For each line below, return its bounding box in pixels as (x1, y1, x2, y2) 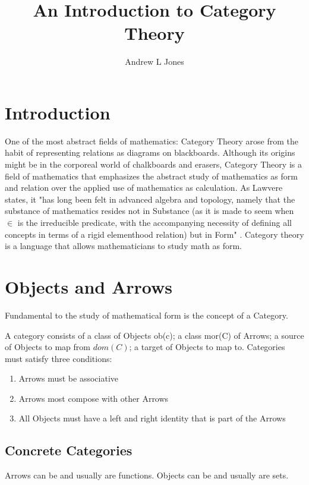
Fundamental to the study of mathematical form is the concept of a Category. (5, 308, 288, 321)
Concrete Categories (5, 441, 133, 459)
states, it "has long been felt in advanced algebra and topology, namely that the (5, 193, 295, 205)
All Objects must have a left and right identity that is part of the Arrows (18, 412, 286, 424)
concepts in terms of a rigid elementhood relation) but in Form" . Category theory (5, 228, 304, 240)
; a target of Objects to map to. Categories (129, 341, 285, 353)
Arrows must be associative (18, 372, 118, 385)
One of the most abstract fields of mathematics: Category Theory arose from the (5, 134, 299, 147)
